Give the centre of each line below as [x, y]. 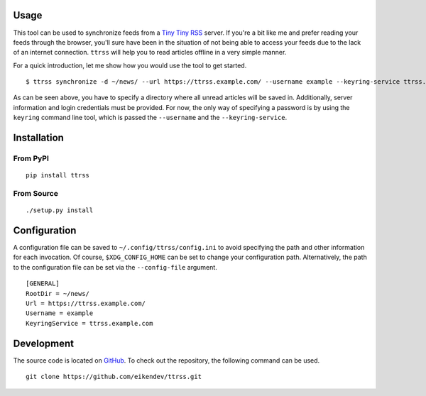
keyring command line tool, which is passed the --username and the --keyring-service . [150, 118]
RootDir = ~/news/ [58, 293]
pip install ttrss [58, 175]
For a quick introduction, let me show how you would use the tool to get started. [130, 65]
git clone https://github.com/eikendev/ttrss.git [114, 377]
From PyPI [31, 158]
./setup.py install [60, 210]
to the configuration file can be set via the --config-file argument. [115, 267]
